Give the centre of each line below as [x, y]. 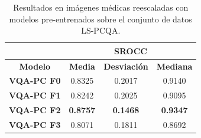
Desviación [126, 66]
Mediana [174, 66]
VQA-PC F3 [35, 124]
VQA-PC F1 [35, 95]
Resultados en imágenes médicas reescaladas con [101, 7]
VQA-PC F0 [35, 80]
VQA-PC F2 [35, 110]
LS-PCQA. [101, 30]
